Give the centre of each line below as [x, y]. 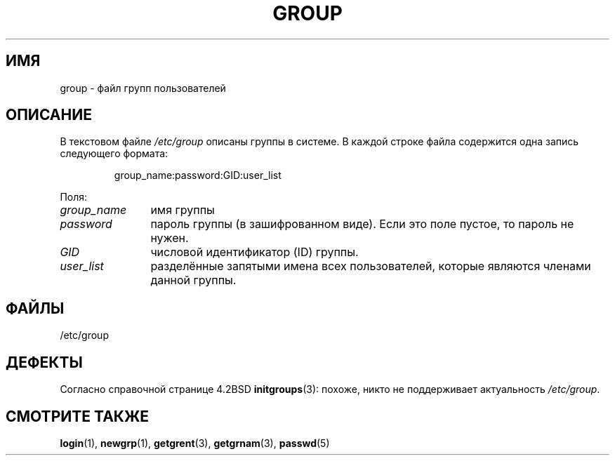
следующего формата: [114, 154]
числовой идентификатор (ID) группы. [254, 252]
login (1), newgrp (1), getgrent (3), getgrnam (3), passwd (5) [195, 443]
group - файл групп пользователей [143, 88]
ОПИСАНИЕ [49, 115]
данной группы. [193, 280]
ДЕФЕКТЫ [44, 362]
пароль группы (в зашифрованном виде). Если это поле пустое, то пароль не [362, 224]
